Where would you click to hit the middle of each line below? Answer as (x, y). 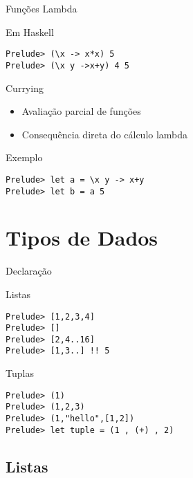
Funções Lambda (42, 8)
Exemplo (24, 157)
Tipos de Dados (82, 238)
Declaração (29, 271)
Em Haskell (30, 31)
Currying (25, 88)
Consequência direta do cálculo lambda (105, 134)
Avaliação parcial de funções (81, 111)
